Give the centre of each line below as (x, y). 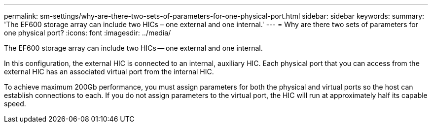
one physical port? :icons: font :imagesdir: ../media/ (88, 33)
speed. (15, 104)
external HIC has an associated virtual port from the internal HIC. (109, 72)
